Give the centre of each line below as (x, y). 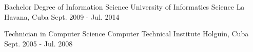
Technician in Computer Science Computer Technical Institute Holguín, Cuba (126, 34)
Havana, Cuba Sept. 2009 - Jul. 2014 (62, 16)
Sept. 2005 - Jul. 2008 (38, 43)
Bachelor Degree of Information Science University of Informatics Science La (124, 7)
